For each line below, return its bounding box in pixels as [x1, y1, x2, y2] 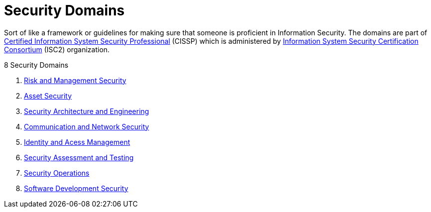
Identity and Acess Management [24, 137, 130, 146]
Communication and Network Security [24, 122, 149, 131]
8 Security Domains [4, 60, 69, 69]
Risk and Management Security [24, 76, 126, 85]
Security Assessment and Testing [24, 153, 134, 162]
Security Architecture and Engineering [24, 106, 149, 115]
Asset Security [24, 91, 72, 100]
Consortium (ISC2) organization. [4, 45, 110, 54]
